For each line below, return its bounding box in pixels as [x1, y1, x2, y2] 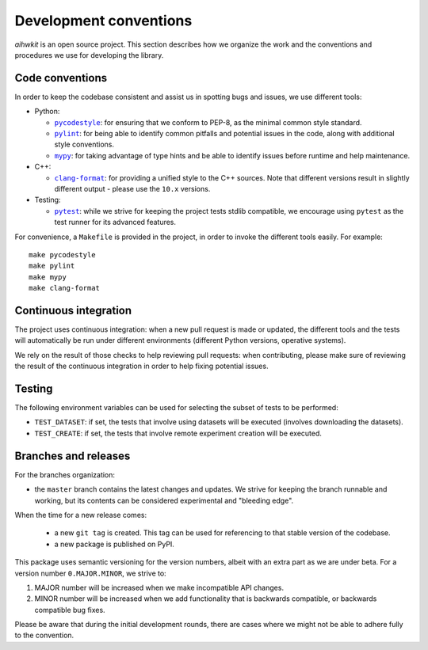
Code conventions [14, 71, 107, 85]
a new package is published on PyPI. [54, 539, 174, 549]
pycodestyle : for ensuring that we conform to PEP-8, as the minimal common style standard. [54, 117, 362, 127]
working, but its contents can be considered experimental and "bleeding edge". [34, 496, 294, 505]
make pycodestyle [29, 250, 96, 259]
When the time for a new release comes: [14, 510, 147, 519]
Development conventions [14, 12, 193, 29]
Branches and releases [14, 449, 131, 462]
